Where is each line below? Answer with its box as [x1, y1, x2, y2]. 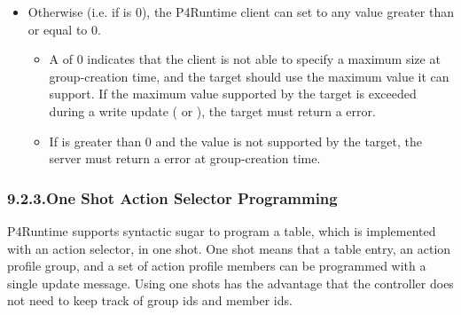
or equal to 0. [27, 20, 101, 38]
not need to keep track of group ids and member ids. [7, 291, 293, 310]
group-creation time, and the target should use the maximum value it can [49, 67, 449, 85]
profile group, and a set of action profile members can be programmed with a [7, 256, 426, 275]
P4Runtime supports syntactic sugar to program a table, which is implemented [7, 221, 436, 240]
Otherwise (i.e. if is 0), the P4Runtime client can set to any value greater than [27, 3, 454, 20]
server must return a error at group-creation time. [49, 149, 321, 168]
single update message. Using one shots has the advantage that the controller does [7, 273, 454, 292]
